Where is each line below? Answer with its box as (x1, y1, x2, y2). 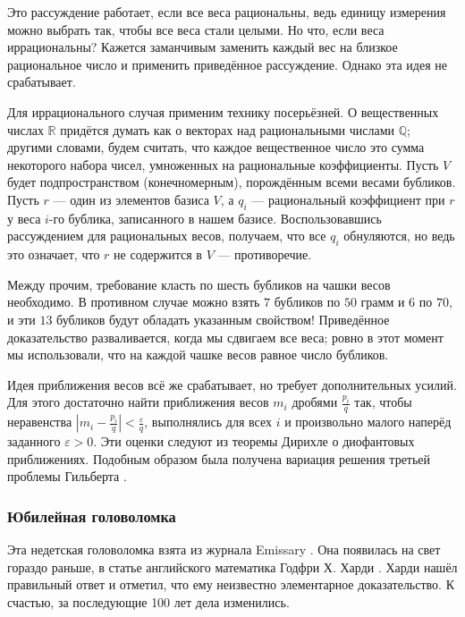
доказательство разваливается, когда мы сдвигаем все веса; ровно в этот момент (7, 327, 444, 346)
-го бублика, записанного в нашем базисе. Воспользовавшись (48, 208, 382, 227)
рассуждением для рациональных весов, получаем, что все (7, 226, 326, 245)
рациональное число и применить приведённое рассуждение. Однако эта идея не (7, 55, 447, 73)
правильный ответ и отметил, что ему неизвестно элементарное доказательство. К (7, 575, 454, 594)
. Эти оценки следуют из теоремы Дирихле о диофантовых (93, 432, 415, 451)
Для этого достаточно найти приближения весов (7, 393, 269, 411)
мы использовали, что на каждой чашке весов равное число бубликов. (7, 345, 389, 364)
